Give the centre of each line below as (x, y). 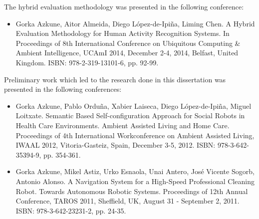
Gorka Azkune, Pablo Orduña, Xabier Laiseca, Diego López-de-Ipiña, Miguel (133, 106)
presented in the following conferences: (63, 89)
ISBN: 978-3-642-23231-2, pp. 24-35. (71, 210)
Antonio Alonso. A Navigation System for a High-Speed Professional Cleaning (135, 181)
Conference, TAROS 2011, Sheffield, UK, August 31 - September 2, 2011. (128, 201)
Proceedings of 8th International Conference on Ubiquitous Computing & (128, 43)
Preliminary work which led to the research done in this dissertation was (115, 79)
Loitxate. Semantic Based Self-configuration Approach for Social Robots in (130, 115)
